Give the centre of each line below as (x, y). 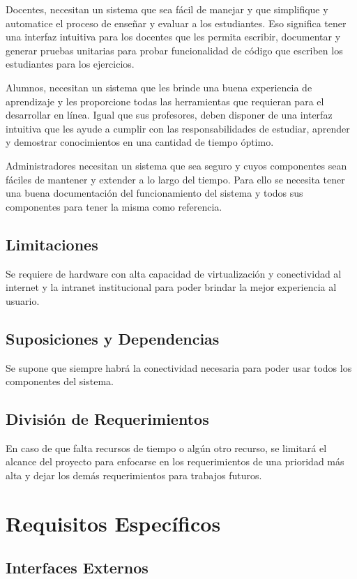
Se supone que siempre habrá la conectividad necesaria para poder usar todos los (179, 367)
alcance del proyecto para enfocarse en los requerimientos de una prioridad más (175, 461)
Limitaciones (52, 244)
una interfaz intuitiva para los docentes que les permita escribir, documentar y (173, 37)
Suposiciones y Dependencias (113, 338)
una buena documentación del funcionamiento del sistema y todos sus (154, 193)
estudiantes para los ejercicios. (70, 64)
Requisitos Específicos (113, 523)
